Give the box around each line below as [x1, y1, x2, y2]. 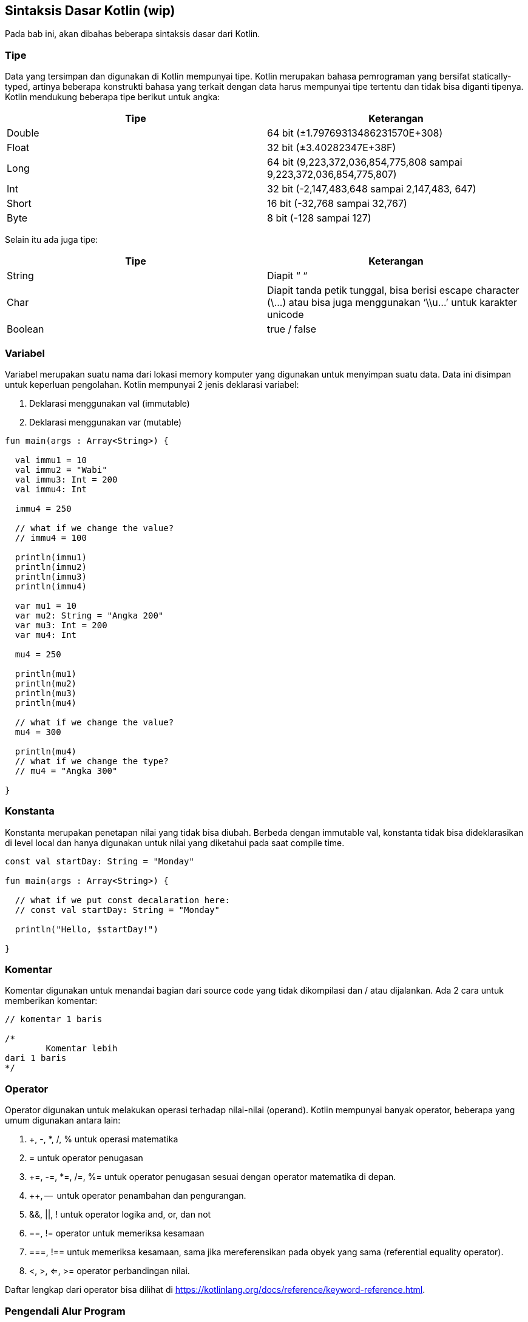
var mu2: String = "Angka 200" [15, 610, 164, 620]
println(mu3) [15, 688, 77, 698]
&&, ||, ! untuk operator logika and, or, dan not [29, 1209, 211, 1220]
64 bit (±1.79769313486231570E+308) [267, 127, 443, 140]
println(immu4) [15, 581, 87, 591]
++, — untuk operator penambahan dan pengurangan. [29, 1190, 246, 1201]
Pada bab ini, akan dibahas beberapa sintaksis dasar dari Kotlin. [5, 29, 260, 39]
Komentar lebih [46, 1043, 118, 1054]
